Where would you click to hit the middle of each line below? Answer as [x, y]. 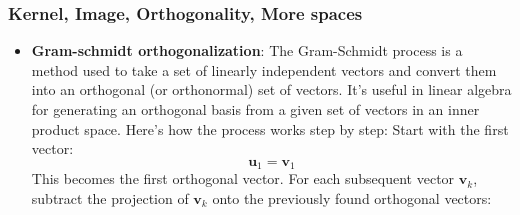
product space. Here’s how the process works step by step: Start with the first [270, 128]
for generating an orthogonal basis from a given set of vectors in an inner [255, 109]
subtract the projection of [110, 197]
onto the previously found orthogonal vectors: [352, 197]
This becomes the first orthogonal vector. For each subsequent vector [243, 178]
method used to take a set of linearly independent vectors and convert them [264, 69]
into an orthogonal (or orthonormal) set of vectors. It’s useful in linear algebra [271, 89]
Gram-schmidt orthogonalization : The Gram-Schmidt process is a [247, 50]
